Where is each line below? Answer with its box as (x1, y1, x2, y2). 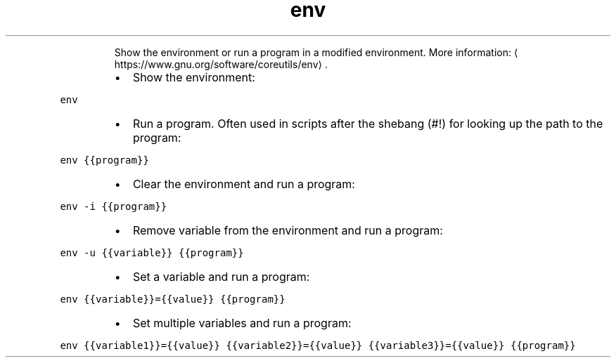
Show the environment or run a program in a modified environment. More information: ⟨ (114, 46, 518, 58)
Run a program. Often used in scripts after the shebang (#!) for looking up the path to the (132, 116, 603, 131)
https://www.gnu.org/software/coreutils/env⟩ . (114, 58, 328, 70)
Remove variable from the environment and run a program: (132, 223, 443, 237)
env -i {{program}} (60, 200, 167, 212)
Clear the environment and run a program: (132, 176, 355, 191)
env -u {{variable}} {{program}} (60, 246, 244, 258)
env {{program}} (60, 154, 149, 166)
